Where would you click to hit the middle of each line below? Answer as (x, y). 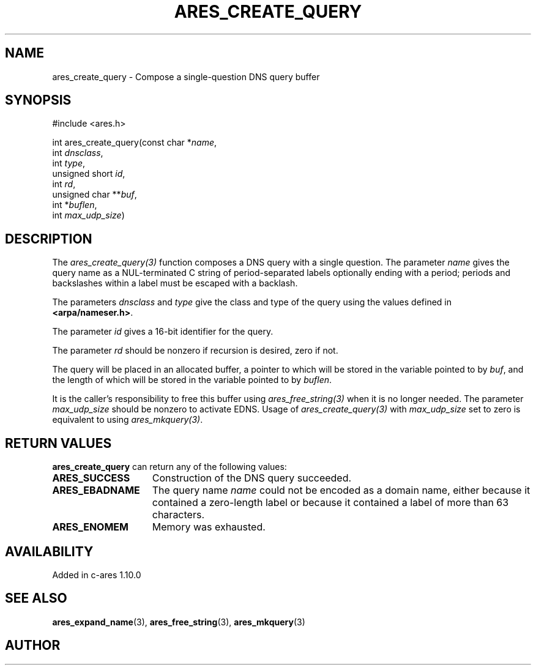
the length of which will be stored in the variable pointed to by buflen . (192, 380)
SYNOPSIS (38, 100)
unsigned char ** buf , (95, 195)
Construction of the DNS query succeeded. (252, 478)
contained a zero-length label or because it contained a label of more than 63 (330, 503)
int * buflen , (75, 205)
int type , (69, 163)
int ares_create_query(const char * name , (135, 143)
